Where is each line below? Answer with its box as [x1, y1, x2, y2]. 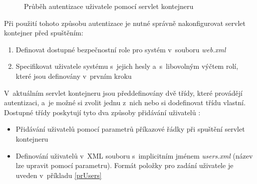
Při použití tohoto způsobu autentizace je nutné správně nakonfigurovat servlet [4, 17, 246, 28]
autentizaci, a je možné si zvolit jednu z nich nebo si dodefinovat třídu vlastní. [4, 97, 246, 108]
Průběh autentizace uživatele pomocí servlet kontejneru [24, 1, 194, 11]
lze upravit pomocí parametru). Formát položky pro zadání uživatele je [15, 160, 234, 171]
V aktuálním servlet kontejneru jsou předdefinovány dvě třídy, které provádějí [4, 87, 243, 98]
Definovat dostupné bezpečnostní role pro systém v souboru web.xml [15, 44, 226, 54]
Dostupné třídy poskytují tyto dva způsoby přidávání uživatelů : [4, 107, 201, 117]
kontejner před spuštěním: [4, 27, 83, 38]
